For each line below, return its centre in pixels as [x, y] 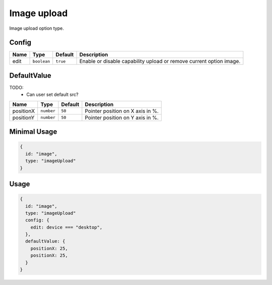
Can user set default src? [52, 95]
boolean [41, 61]
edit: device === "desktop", [66, 227]
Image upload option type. [37, 28]
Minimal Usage [33, 132]
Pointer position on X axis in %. [122, 111]
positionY [23, 118]
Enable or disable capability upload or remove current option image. [160, 62]
